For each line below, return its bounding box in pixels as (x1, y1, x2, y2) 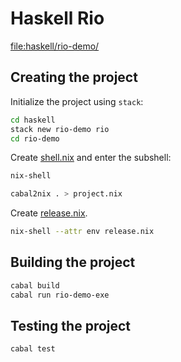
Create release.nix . (10, 207, 88, 219)
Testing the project (10, 317, 132, 334)
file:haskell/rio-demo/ (10, 40, 100, 52)
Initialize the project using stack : (10, 95, 144, 107)
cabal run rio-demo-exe (10, 290, 110, 300)
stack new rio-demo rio (10, 124, 110, 134)
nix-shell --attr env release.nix (10, 227, 155, 237)
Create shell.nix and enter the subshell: (10, 152, 172, 164)
